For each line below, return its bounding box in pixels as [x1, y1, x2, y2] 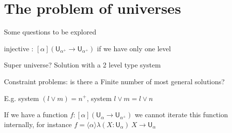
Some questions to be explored [4, 27, 96, 37]
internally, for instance [4, 119, 72, 129]
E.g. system [4, 93, 39, 103]
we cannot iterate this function [135, 109, 228, 120]
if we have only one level [97, 43, 171, 53]
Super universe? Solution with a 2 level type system [4, 60, 161, 70]
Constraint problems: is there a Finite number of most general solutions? [4, 76, 225, 86]
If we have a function [4, 109, 68, 120]
